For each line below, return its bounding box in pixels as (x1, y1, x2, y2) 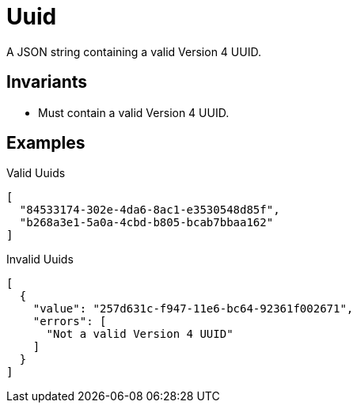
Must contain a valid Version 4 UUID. (38, 105, 230, 119)
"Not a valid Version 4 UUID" (46, 328, 234, 341)
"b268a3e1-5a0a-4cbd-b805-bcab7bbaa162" (19, 216, 274, 229)
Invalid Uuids (6, 252, 74, 267)
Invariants (6, 72, 88, 93)
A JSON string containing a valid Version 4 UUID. (6, 44, 261, 59)
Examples (6, 133, 85, 153)
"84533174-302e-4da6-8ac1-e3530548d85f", (19, 203, 280, 217)
